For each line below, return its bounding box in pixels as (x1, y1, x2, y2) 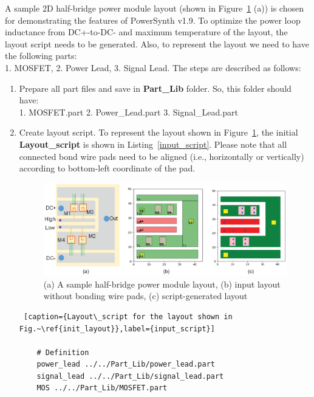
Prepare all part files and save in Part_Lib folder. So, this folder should (19, 81, 292, 94)
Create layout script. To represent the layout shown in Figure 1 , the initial (19, 126, 298, 139)
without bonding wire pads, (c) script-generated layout (43, 289, 248, 302)
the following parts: (5, 49, 77, 62)
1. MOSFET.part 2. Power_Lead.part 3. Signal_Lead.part (19, 105, 238, 118)
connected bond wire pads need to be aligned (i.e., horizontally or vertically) (19, 150, 304, 162)
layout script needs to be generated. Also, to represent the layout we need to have (5, 37, 309, 50)
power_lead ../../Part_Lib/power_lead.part (36, 360, 215, 369)
